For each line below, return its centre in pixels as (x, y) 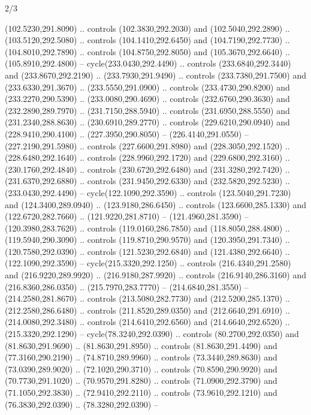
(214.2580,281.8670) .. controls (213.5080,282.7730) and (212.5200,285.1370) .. (147, 298)
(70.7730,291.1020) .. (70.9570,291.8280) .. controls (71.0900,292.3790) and (141, 381)
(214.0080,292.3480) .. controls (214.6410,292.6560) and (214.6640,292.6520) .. (147, 322)
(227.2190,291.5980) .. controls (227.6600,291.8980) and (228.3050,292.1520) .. (147, 145)
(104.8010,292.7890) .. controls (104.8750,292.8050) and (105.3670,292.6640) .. (147, 51)
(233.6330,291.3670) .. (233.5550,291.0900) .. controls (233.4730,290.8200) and (147, 87)
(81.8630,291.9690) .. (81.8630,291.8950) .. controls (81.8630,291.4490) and (141, 345)
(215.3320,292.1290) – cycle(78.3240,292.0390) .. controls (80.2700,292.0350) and (152, 334)
